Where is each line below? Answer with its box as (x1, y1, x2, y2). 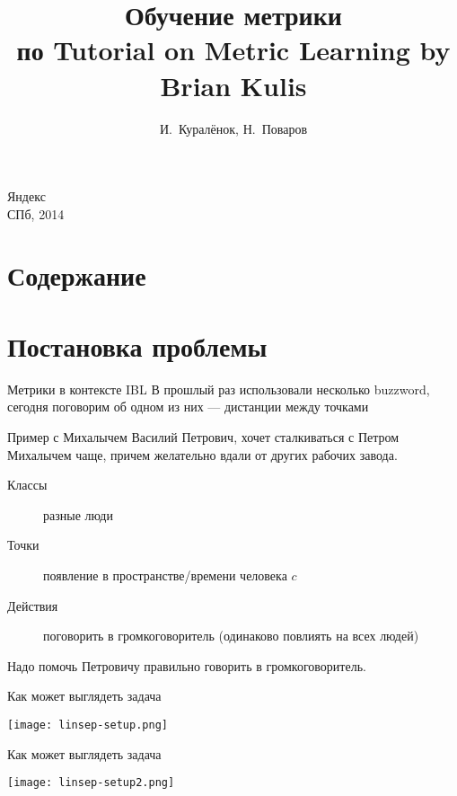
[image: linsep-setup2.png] (7, 776, 175, 790)
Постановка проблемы (7, 327, 268, 364)
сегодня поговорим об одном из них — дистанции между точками (7, 397, 369, 416)
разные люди (43, 505, 113, 524)
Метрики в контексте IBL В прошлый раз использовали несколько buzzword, (7, 379, 430, 398)
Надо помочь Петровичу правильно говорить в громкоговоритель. (7, 656, 366, 675)
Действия (7, 596, 58, 615)
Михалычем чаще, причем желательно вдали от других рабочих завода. (7, 445, 398, 464)
